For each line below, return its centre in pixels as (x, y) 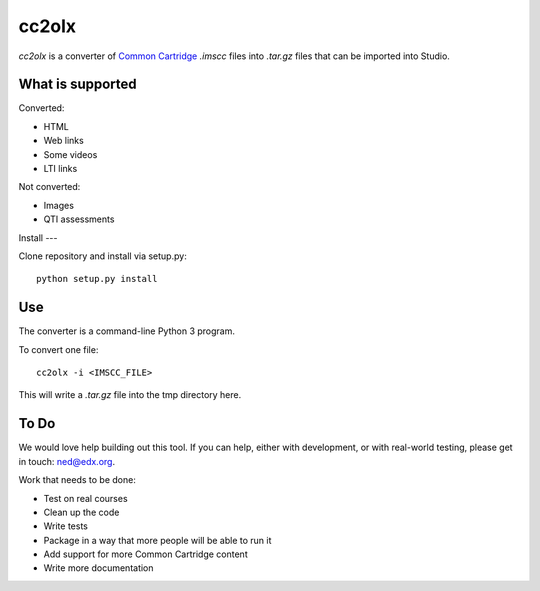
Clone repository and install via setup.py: (102, 256)
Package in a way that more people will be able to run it (157, 540)
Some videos (70, 154)
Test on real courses (86, 498)
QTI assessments (79, 219)
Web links (63, 141)
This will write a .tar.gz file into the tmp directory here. (130, 395)
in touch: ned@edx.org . (66, 461)
